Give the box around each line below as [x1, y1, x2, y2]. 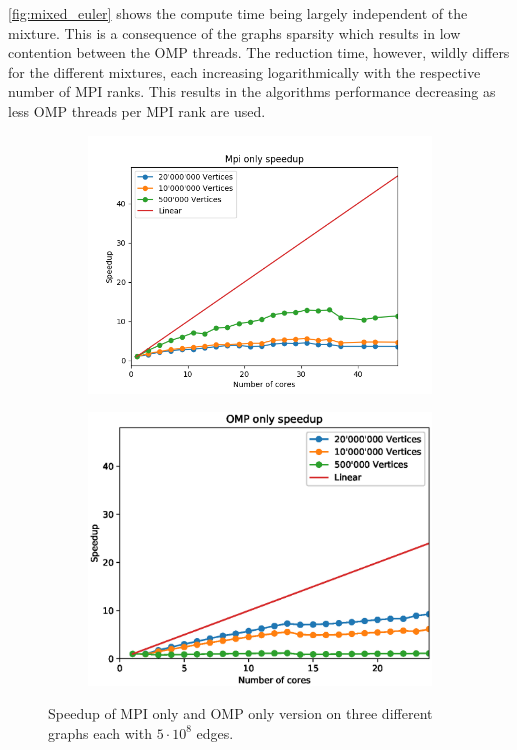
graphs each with [48, 722, 152, 743]
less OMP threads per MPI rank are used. [8, 100, 266, 121]
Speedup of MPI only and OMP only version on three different [48, 703, 433, 724]
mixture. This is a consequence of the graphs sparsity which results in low [8, 22, 461, 43]
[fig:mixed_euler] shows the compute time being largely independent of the [8, 3, 468, 23]
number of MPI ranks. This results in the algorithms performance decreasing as [8, 81, 496, 102]
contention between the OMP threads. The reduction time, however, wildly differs [8, 42, 510, 63]
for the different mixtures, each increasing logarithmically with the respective [8, 61, 481, 82]
